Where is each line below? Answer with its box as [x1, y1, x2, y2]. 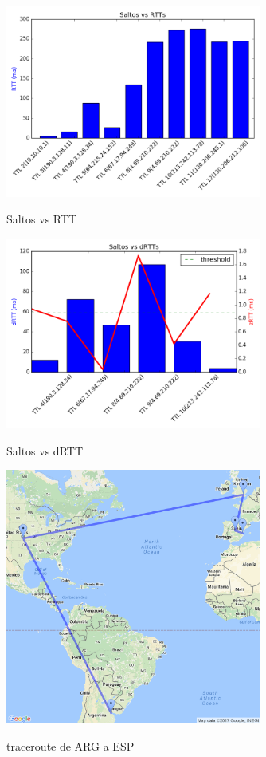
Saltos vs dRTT [6, 442, 84, 459]
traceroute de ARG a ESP [6, 737, 135, 754]
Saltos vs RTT [6, 211, 77, 227]
